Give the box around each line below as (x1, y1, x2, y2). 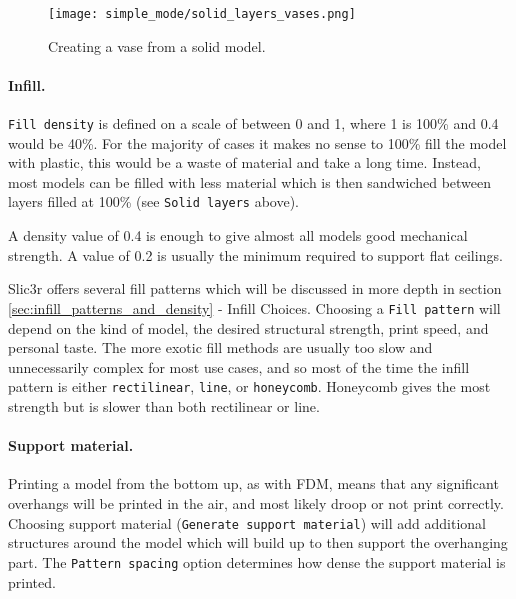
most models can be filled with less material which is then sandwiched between (8, 171, 492, 192)
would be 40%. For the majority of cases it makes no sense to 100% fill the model (8, 132, 507, 153)
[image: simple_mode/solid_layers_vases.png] (48, 7, 356, 21)
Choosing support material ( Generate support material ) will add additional (8, 512, 486, 533)
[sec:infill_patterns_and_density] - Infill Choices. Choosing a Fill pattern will (8, 297, 501, 318)
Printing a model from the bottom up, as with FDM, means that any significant (8, 473, 499, 494)
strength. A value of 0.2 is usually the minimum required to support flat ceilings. (8, 244, 503, 265)
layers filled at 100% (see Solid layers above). (8, 191, 300, 212)
